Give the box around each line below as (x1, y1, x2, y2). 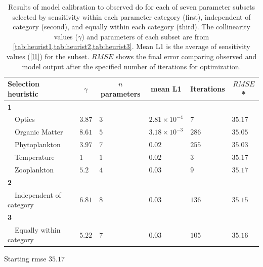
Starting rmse (4, 253, 47, 264)
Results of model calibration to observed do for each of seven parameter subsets (8, 2, 255, 12)
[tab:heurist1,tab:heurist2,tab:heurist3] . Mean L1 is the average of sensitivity (13, 41, 250, 52)
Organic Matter (14, 126, 63, 137)
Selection (8, 78, 40, 89)
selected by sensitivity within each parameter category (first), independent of (12, 11, 251, 22)
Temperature (14, 151, 55, 162)
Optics (14, 114, 35, 124)
